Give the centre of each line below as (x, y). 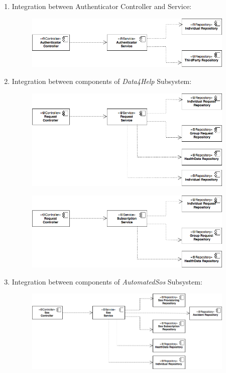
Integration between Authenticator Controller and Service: (102, 6)
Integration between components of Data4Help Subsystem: (102, 81)
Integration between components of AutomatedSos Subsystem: (107, 281)
